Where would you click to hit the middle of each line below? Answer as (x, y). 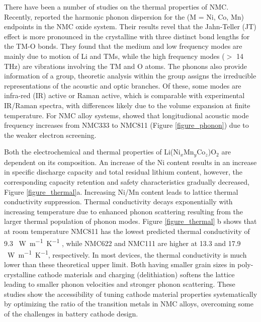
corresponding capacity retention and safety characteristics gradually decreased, (127, 181)
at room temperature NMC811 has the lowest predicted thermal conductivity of (127, 231)
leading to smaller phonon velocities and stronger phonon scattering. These (120, 284)
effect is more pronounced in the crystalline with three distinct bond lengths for (127, 36)
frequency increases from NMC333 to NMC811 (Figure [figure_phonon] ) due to (126, 125)
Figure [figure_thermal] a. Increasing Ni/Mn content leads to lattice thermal (121, 191)
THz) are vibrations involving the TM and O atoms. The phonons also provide (126, 66)
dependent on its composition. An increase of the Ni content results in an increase (130, 162)
